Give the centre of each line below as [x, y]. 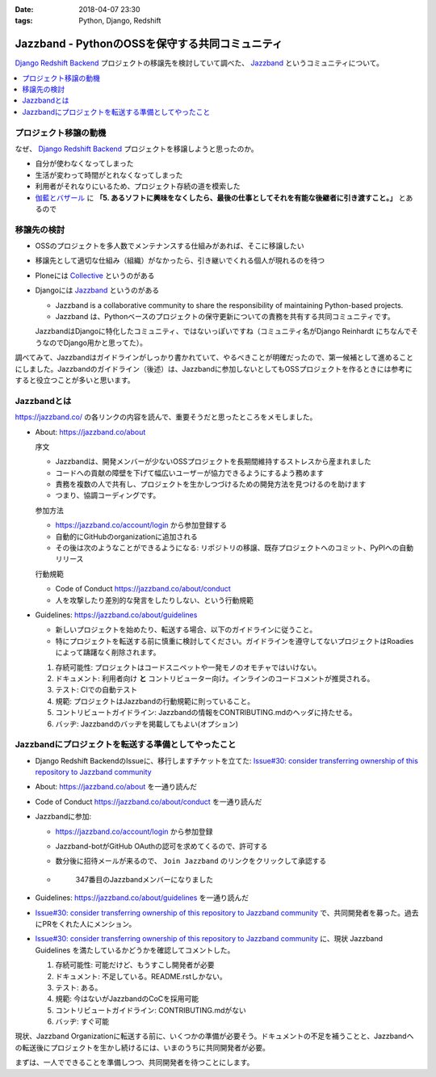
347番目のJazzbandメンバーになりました [145, 879]
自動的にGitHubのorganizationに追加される [126, 536]
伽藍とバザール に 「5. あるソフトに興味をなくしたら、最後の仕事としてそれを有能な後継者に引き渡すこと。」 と [220, 197]
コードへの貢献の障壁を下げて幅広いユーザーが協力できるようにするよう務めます [190, 473]
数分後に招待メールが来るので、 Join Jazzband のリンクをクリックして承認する [191, 861]
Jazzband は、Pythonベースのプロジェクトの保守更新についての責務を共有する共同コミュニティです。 [225, 317]
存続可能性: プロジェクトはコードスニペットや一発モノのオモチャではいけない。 [188, 667]
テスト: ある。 [79, 987]
